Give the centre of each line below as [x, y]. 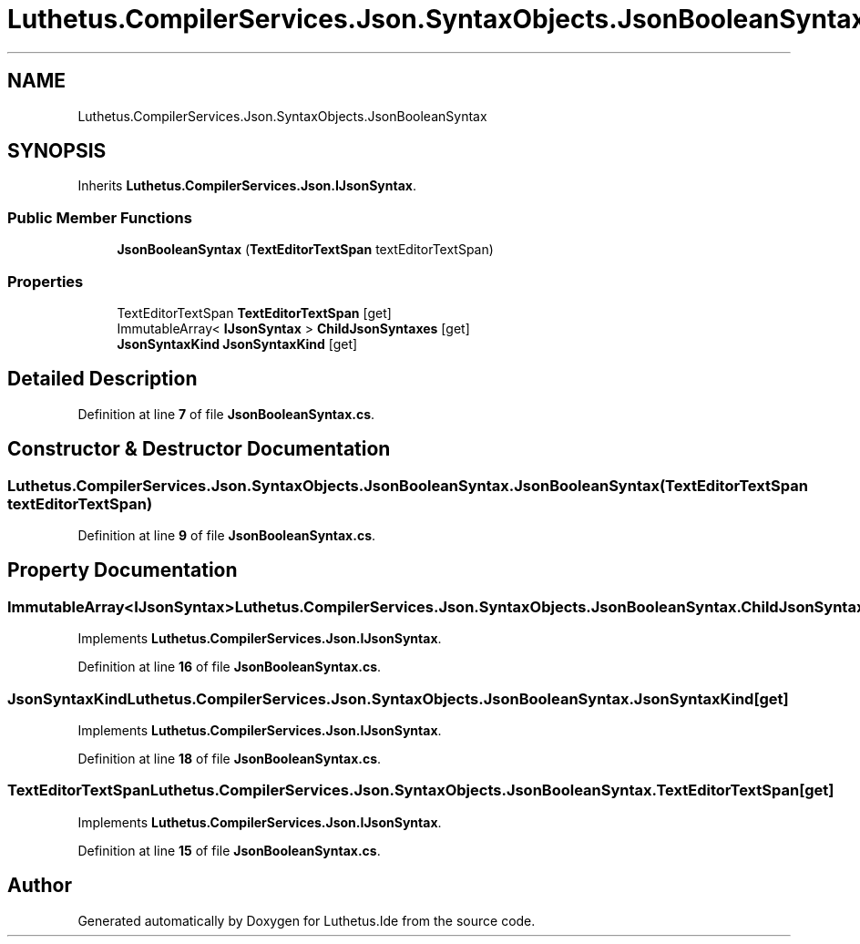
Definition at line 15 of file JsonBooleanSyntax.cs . [229, 850]
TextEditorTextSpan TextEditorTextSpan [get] [254, 313]
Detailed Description [102, 379]
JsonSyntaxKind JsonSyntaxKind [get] [237, 344]
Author [40, 886]
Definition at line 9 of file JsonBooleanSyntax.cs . [227, 535]
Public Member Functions [100, 217]
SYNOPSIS [57, 151]
